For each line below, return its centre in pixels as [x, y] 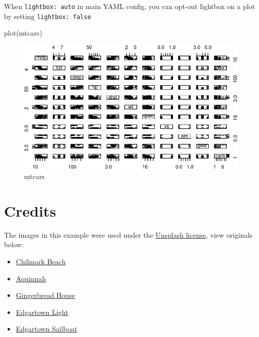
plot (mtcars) [23, 33]
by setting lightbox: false [48, 16]
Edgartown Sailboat [47, 329]
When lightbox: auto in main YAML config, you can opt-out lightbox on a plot [130, 6]
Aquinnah [31, 278]
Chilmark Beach [41, 261]
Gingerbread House [46, 295]
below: [14, 244]
